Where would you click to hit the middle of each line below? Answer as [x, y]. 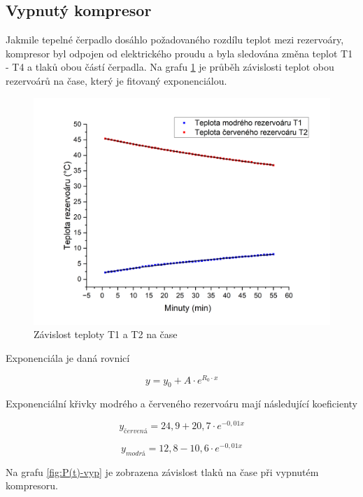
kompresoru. [32, 485]
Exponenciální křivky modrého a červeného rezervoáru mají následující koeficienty [181, 404]
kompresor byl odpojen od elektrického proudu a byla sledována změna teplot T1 [179, 53]
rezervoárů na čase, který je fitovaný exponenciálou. [116, 80]
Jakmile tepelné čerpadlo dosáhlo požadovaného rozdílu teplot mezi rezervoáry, [175, 40]
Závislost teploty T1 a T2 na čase [106, 334]
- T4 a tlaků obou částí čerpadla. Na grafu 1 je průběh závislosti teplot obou [170, 67]
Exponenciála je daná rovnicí [68, 357]
